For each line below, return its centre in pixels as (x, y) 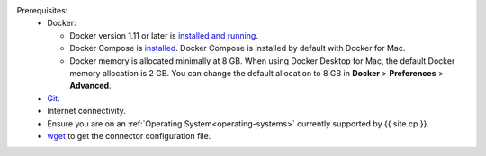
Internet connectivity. (86, 111)
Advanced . (90, 86)
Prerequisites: (42, 10)
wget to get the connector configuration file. (129, 135)
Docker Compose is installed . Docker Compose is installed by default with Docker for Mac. (238, 48)
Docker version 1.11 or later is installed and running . (164, 35)
